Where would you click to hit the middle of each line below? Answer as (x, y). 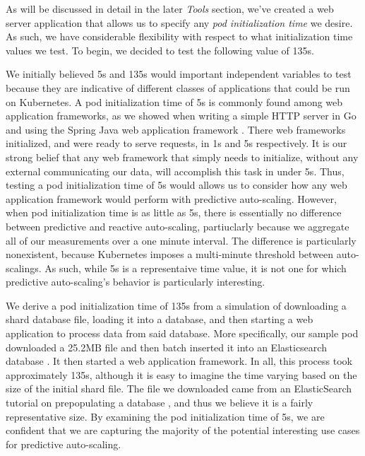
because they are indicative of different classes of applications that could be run (178, 87)
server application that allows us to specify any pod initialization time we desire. (179, 22)
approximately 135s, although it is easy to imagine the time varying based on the (181, 374)
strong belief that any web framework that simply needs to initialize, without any (182, 157)
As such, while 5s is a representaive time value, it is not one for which (196, 268)
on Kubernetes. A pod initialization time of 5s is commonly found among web (174, 101)
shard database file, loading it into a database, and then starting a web (160, 319)
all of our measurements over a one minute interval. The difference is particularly (181, 240)
